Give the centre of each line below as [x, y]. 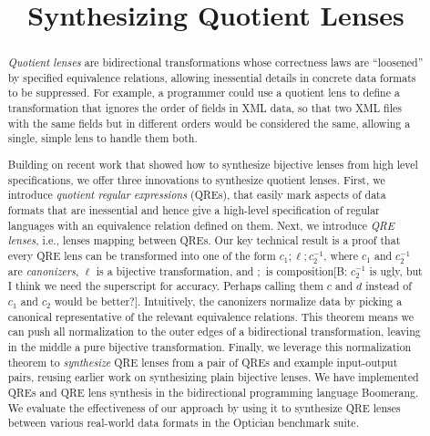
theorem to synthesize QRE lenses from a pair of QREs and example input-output [203, 362]
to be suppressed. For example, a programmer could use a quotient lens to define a [204, 93]
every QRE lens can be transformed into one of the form [142, 255]
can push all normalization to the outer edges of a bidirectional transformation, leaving [214, 332]
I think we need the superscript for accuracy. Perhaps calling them [165, 286]
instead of [389, 286]
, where [341, 255]
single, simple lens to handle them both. [102, 138]
